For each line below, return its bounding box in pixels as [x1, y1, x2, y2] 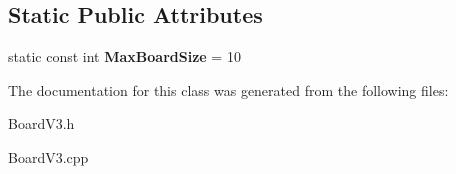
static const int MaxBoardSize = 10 [8, 46, 241, 67]
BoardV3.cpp [8, 146, 89, 167]
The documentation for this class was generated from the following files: [8, 79, 449, 100]
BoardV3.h [8, 113, 75, 134]
